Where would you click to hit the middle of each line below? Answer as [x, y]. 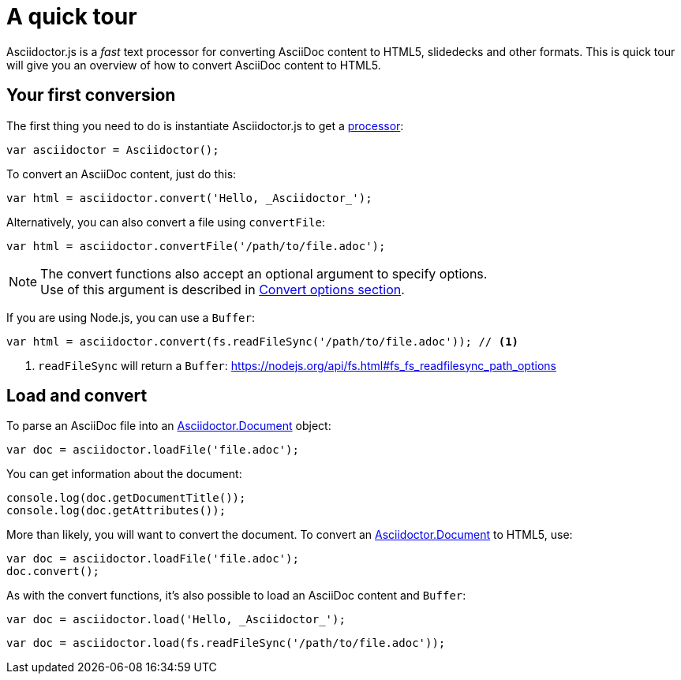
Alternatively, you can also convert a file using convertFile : [166, 222]
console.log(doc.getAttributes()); [116, 511]
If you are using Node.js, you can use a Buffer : [131, 317]
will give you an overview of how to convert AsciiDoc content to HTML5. [194, 65]
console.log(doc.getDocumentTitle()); [126, 498]
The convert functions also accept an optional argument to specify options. [264, 273]
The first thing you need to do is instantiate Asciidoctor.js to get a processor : [205, 125]
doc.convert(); [53, 572]
